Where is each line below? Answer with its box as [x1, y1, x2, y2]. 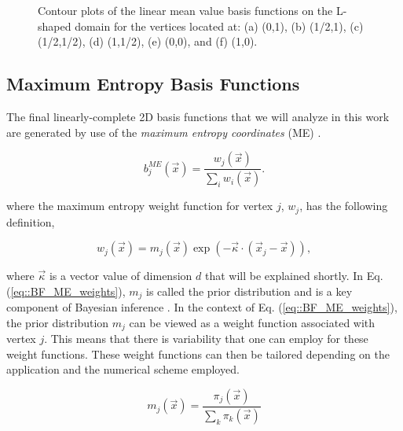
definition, [6, 213, 55, 230]
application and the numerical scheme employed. [6, 361, 240, 378]
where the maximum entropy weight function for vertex [6, 197, 273, 214]
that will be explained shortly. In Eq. [204, 267, 383, 284]
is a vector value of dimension [49, 267, 192, 284]
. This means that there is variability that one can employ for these [44, 330, 368, 347]
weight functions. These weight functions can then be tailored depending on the [6, 345, 390, 362]
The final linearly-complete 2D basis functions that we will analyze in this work [6, 108, 390, 124]
